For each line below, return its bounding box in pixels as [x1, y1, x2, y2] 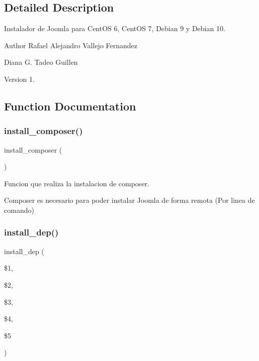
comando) [4, 204, 34, 215]
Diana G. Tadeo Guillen [4, 57, 78, 67]
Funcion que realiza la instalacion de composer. [4, 178, 149, 188]
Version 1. [4, 73, 35, 84]
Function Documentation [4, 98, 136, 113]
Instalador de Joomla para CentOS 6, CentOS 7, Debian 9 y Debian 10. [4, 23, 225, 34]
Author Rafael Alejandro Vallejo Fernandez [4, 40, 138, 50]
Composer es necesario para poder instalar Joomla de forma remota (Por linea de [4, 195, 255, 205]
